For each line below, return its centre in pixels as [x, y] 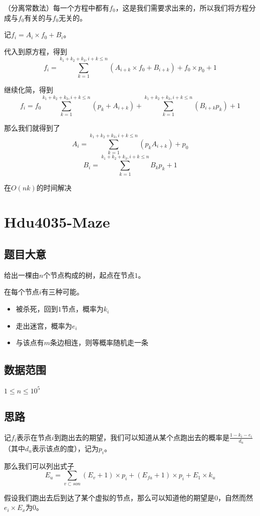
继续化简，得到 [29, 89]
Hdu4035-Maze [57, 222]
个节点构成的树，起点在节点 [89, 275]
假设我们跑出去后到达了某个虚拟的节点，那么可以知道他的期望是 [109, 497]
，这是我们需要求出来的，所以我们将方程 [182, 8]
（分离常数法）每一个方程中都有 [57, 8]
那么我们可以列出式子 [39, 466]
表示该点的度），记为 [65, 448]
